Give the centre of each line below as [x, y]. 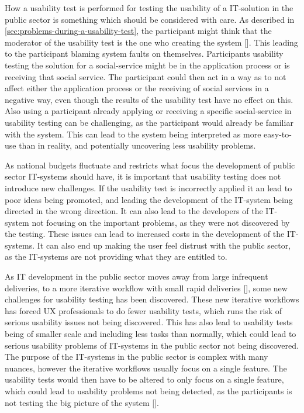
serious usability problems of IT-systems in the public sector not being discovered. [152, 345]
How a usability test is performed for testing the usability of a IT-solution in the [149, 8]
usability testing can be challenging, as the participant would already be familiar [149, 122]
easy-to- [278, 134]
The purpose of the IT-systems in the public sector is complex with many [137, 357]
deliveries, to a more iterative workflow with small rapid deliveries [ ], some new [146, 288]
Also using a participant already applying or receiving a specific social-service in [148, 111]
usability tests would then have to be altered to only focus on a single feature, [144, 379]
